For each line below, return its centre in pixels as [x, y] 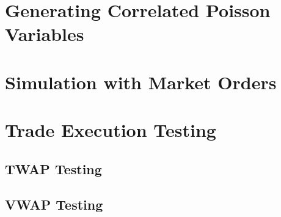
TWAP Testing [53, 168]
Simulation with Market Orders [141, 82]
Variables [45, 34]
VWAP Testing [54, 204]
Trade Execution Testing [111, 130]
